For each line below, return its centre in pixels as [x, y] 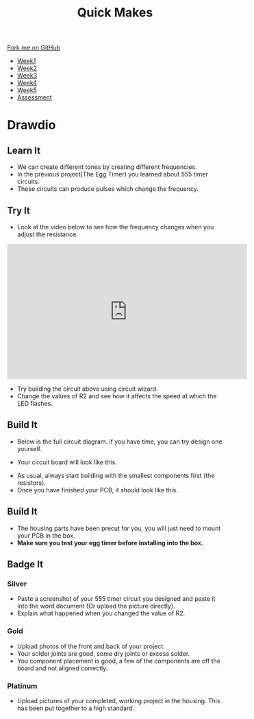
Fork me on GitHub [34, 48]
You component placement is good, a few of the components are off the [119, 661]
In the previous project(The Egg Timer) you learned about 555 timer [113, 174]
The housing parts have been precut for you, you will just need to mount [119, 528]
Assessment [35, 98]
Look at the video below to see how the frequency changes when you [115, 227]
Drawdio [31, 125]
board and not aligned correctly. [62, 668]
